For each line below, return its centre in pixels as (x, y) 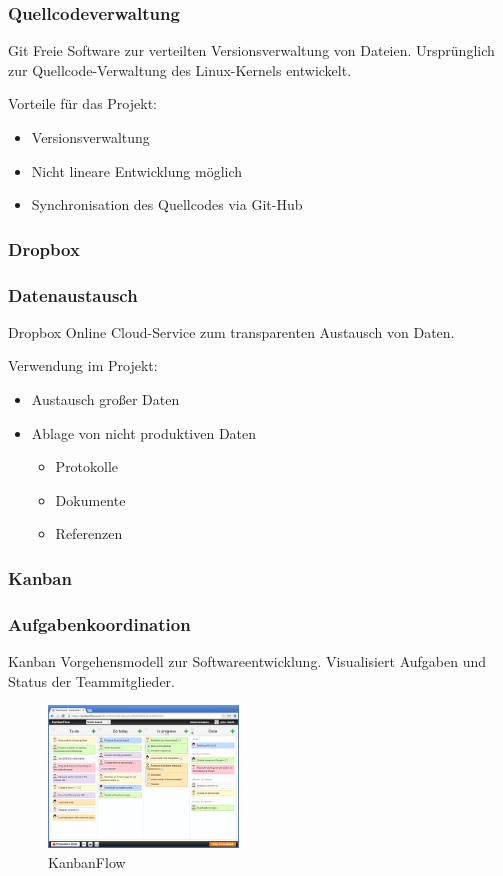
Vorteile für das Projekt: (82, 103)
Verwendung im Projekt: (83, 365)
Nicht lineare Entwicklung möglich (137, 170)
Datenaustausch (73, 294)
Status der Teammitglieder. (91, 680)
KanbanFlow (87, 861)
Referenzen (89, 533)
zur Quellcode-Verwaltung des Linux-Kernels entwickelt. (180, 69)
